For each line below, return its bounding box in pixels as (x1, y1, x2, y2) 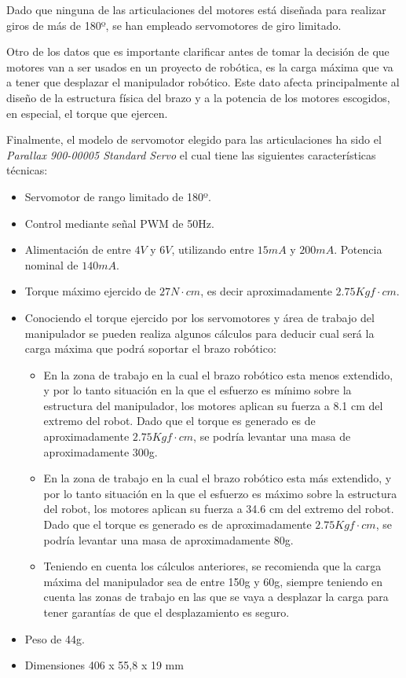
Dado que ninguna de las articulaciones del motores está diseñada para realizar (6, 2, 386, 17)
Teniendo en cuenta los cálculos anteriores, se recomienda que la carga (43, 558, 382, 574)
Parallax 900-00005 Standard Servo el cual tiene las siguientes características (6, 146, 376, 163)
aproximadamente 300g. (43, 443, 158, 460)
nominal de (24, 256, 79, 273)
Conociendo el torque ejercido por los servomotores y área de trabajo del (24, 309, 375, 325)
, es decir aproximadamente (200, 283, 332, 299)
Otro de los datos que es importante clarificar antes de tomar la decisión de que (6, 43, 390, 60)
